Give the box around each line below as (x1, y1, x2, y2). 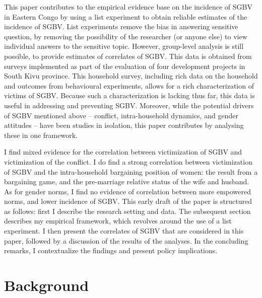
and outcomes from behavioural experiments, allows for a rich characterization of (4, 80, 254, 91)
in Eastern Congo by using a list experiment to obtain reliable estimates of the (4, 11, 247, 22)
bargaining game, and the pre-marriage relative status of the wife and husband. (4, 176, 249, 187)
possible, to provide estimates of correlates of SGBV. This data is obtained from (4, 50, 252, 61)
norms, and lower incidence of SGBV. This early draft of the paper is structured (4, 196, 252, 206)
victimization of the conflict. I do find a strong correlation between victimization (4, 156, 252, 167)
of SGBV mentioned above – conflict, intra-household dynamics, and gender (4, 110, 238, 120)
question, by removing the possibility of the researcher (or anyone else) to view (4, 31, 247, 41)
